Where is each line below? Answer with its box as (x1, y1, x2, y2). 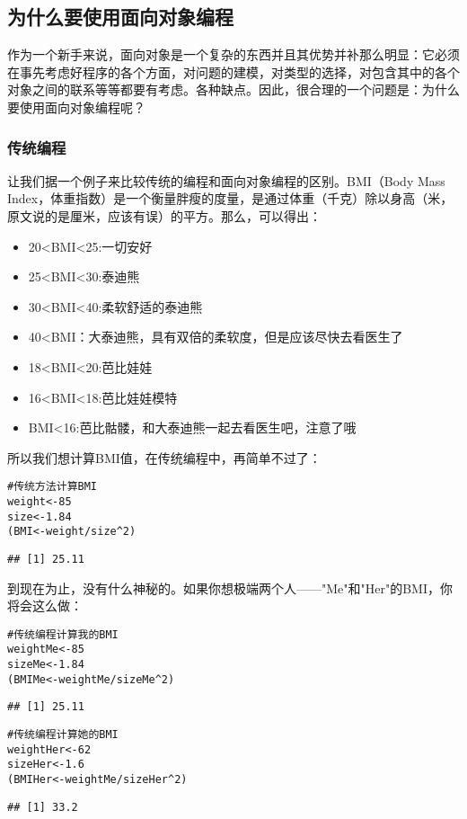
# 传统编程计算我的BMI (7, 628, 119, 641)
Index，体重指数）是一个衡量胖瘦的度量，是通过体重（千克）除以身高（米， (7, 189, 454, 208)
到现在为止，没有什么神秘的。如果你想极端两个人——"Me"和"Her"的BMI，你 (7, 578, 454, 597)
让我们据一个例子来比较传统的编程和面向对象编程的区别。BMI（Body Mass (7, 171, 445, 190)
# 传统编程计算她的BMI (7, 728, 119, 742)
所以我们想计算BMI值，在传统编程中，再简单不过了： (7, 448, 322, 467)
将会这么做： (7, 596, 83, 615)
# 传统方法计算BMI (7, 480, 97, 494)
